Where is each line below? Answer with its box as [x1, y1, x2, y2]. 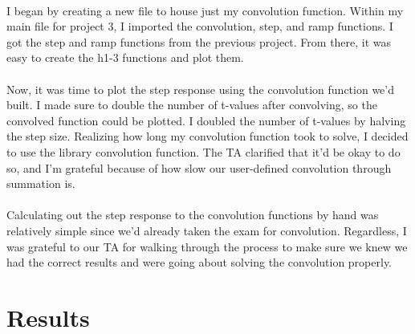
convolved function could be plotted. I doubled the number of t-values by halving [6, 112, 406, 128]
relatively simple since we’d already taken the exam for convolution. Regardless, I [6, 222, 407, 238]
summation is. [6, 175, 75, 192]
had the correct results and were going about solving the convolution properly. [6, 254, 393, 271]
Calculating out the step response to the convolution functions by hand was [6, 206, 379, 223]
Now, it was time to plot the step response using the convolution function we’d [6, 80, 395, 97]
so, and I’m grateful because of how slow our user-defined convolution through [6, 159, 392, 176]
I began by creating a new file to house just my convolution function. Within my [6, 2, 404, 18]
